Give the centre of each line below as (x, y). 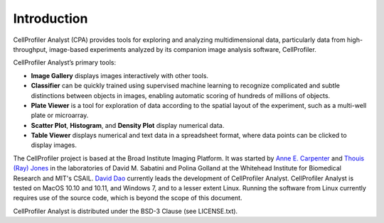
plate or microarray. (60, 115)
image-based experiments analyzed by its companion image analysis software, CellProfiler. (182, 49)
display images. (54, 145)
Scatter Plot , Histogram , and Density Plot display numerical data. (128, 125)
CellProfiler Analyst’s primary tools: (65, 62)
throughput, (30, 49)
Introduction (50, 18)
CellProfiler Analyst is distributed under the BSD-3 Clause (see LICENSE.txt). (126, 211)
